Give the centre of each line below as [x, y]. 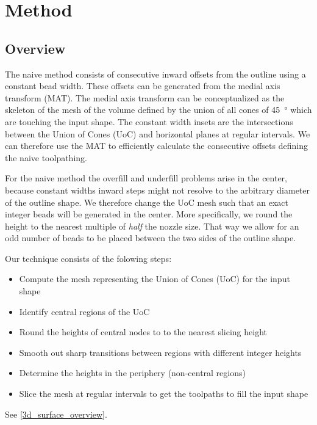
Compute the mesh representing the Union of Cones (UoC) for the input [155, 279]
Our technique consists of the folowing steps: [88, 258]
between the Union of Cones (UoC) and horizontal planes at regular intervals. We [158, 133]
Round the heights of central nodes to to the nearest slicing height [143, 332]
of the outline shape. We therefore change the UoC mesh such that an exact [147, 202]
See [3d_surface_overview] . [56, 414]
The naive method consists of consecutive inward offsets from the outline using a [155, 74]
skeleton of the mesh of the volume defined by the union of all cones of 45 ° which [158, 110]
